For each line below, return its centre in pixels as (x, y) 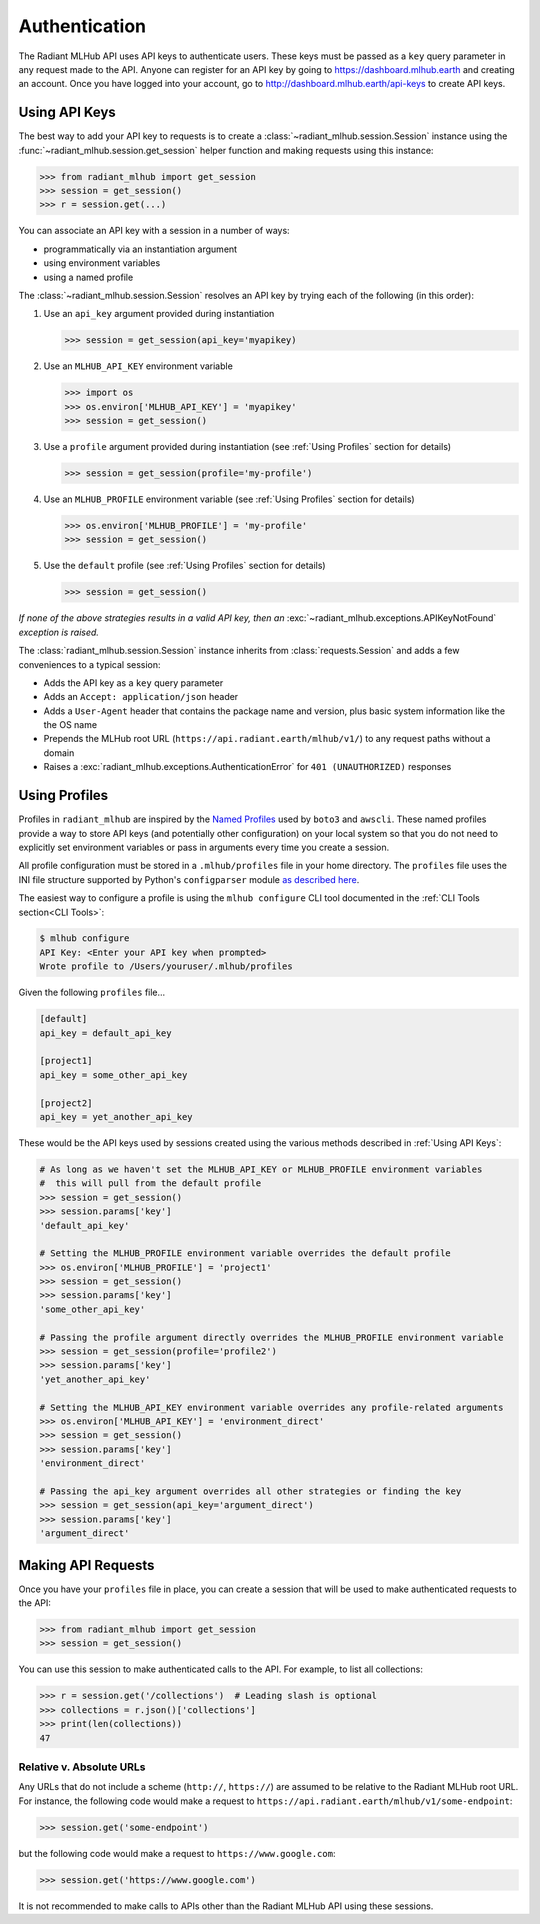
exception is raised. (59, 632)
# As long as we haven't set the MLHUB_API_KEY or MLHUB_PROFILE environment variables (261, 1169)
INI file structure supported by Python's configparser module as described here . (189, 879)
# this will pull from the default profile (150, 1183)
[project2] (66, 1103)
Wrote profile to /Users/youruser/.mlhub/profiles (166, 966)
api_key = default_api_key (105, 1033)
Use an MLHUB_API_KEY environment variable (138, 366)
